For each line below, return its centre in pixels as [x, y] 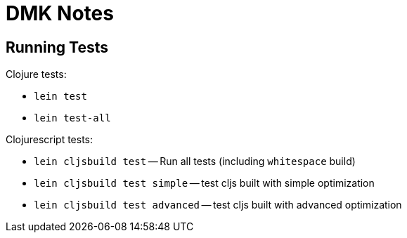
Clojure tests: [36, 74]
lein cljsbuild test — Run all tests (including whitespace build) [195, 161]
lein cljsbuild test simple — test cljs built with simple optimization [204, 183]
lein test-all [72, 118]
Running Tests [57, 47]
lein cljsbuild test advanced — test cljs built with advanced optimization [218, 205]
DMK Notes [60, 13]
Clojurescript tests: [50, 140]
